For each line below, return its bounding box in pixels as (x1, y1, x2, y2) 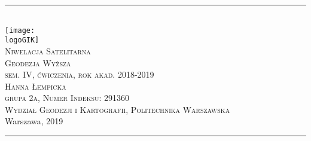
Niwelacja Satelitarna (5, 44, 91, 57)
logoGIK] (5, 36, 39, 45)
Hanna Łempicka (5, 79, 66, 92)
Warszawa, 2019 (5, 115, 63, 127)
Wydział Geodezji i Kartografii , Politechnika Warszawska (5, 103, 230, 115)
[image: (5, 26, 35, 35)
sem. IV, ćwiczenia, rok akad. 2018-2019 (5, 68, 154, 81)
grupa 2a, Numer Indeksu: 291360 (5, 91, 130, 104)
